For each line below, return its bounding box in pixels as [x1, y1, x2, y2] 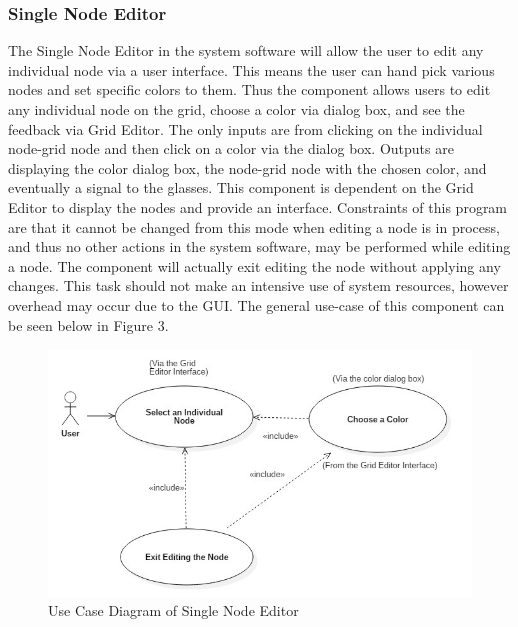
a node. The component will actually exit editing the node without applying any [8, 255, 501, 276]
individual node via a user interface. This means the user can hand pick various [8, 59, 495, 80]
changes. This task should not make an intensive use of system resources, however [8, 275, 509, 296]
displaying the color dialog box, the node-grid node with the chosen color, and [8, 157, 487, 178]
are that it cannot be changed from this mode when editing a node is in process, [8, 216, 500, 237]
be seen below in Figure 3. [8, 314, 169, 335]
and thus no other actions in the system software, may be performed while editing [8, 236, 511, 257]
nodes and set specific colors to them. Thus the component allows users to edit [8, 79, 491, 100]
